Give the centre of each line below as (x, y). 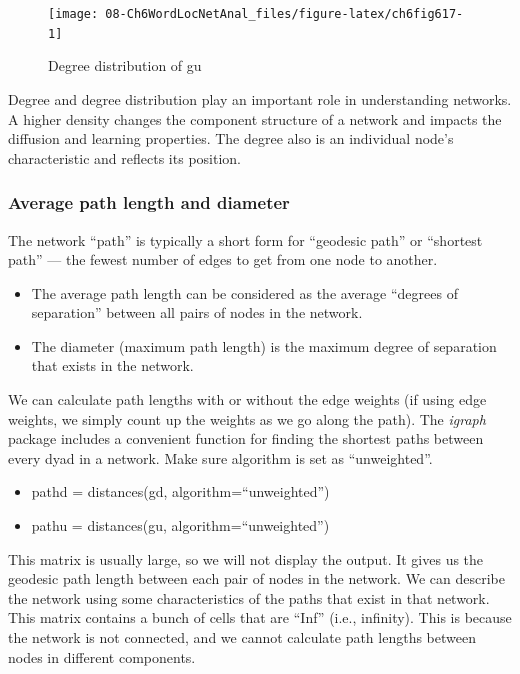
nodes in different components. (102, 656)
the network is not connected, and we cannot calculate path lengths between (242, 637)
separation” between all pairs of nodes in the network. (197, 312)
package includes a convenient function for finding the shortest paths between (246, 438)
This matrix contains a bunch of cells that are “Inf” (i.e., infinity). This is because (260, 617)
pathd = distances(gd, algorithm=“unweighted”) (180, 491)
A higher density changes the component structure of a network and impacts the (255, 118)
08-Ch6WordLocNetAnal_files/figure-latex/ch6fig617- (284, 14)
